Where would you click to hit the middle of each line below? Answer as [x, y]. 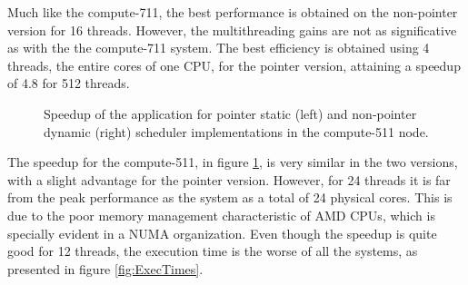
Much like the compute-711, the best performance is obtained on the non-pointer [233, 12]
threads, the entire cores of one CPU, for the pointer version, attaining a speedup [234, 65]
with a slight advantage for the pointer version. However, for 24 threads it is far [229, 179]
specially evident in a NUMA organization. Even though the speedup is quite [222, 233]
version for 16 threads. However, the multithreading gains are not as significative [232, 29]
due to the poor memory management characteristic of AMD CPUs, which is [221, 215]
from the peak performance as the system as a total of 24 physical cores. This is [230, 197]
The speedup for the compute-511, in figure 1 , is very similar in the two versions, [233, 162]
